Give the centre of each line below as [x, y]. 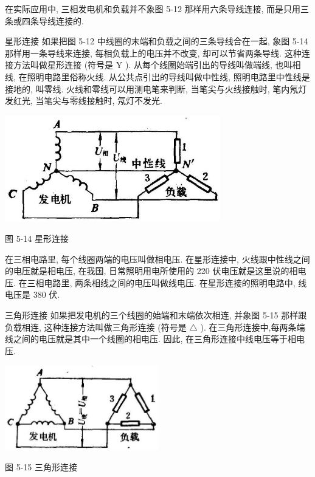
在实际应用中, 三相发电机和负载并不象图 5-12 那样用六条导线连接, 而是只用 [153, 9]
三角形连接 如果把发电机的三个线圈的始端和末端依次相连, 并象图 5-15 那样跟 [156, 314]
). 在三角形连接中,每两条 [248, 327]
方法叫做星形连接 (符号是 [63, 65]
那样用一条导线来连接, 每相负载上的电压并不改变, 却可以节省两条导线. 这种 [153, 53]
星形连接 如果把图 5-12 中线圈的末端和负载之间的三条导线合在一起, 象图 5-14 [157, 41]
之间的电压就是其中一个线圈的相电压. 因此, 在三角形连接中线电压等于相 [155, 339]
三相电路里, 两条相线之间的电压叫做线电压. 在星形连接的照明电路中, [161, 282]
